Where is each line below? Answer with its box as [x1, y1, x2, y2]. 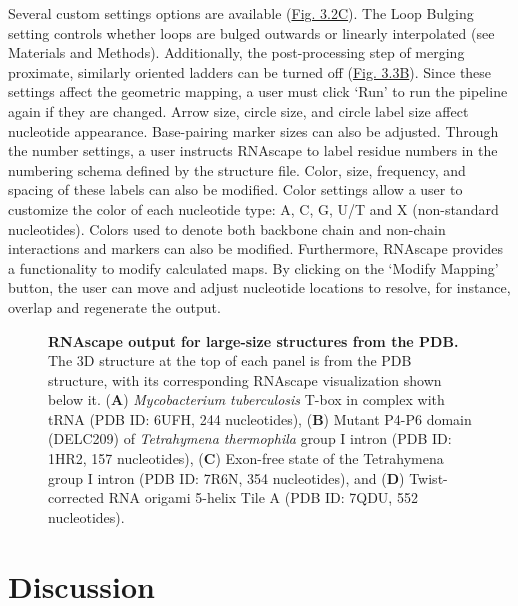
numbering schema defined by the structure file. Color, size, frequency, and [8, 159, 466, 180]
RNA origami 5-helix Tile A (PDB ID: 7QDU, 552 [108, 487, 418, 508]
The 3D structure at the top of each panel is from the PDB [48, 350, 412, 371]
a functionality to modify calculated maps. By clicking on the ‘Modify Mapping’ [8, 257, 499, 278]
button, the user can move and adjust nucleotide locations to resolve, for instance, [8, 277, 511, 298]
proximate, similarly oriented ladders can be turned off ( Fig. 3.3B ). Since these [8, 61, 492, 82]
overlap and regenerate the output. [8, 296, 221, 317]
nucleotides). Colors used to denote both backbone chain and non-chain [8, 218, 446, 239]
